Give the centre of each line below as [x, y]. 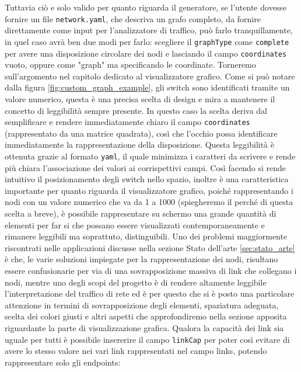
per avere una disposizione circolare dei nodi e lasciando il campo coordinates [146, 53]
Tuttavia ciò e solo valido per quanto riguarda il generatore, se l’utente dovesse [146, 7]
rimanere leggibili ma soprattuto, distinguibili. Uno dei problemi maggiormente [146, 236]
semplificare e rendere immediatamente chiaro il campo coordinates [127, 122]
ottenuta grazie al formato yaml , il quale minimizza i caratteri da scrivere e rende [150, 156]
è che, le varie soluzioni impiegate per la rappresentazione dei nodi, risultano [141, 259]
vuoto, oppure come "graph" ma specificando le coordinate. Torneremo [130, 65]
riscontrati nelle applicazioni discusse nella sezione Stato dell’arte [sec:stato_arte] [150, 247]
